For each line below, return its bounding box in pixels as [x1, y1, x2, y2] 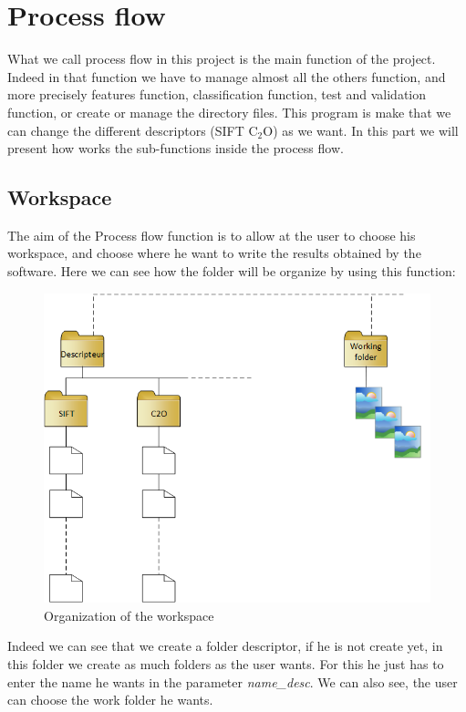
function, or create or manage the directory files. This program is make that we [7, 102, 451, 121]
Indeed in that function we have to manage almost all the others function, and [7, 67, 446, 86]
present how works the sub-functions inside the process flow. [7, 139, 344, 158]
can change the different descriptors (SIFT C [7, 120, 258, 139]
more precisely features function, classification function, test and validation [7, 85, 427, 104]
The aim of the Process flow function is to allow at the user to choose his [7, 225, 416, 244]
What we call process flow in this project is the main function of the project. [7, 49, 436, 68]
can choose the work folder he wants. [7, 690, 213, 709]
